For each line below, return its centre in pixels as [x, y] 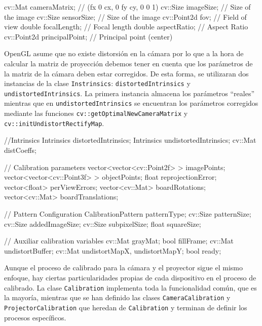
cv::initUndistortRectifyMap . [54, 123]
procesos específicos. [35, 317]
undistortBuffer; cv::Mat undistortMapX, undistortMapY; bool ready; [113, 250]
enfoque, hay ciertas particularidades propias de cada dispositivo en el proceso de [130, 277]
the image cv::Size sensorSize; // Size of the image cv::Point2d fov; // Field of [125, 16]
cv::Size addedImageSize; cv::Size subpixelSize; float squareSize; [103, 223]
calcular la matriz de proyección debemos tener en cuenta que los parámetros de [128, 63]
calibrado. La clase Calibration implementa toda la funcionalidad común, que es [130, 287]
